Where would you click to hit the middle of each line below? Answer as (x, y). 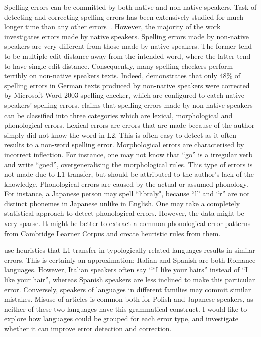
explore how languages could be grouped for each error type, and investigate (121, 319)
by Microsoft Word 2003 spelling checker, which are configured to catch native (124, 95)
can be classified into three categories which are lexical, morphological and (118, 115)
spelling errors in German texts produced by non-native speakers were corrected (127, 85)
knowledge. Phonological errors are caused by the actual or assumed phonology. (126, 184)
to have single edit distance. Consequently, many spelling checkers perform (119, 66)
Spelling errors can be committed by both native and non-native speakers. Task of (130, 7)
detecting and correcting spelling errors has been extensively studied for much (124, 16)
